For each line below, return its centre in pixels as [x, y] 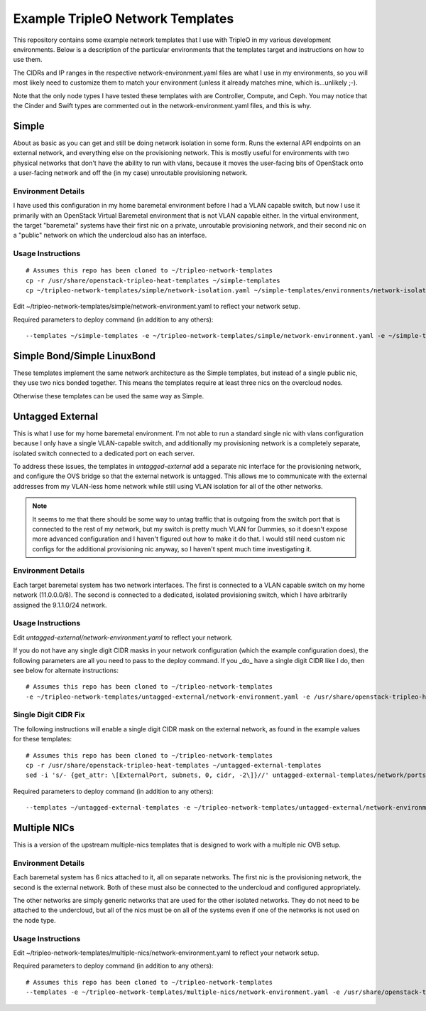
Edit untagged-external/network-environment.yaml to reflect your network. [123, 637]
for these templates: [43, 739]
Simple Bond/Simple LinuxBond [84, 356]
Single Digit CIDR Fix [49, 715]
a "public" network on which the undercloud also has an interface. [110, 235]
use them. [28, 60]
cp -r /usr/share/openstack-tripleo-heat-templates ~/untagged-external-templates [174, 766]
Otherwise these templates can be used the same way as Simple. [109, 396]
